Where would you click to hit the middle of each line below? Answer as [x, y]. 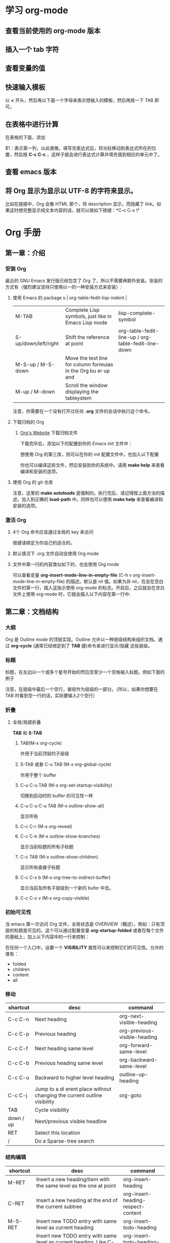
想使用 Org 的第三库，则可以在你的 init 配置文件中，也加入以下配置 [90, 454]
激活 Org [16, 520]
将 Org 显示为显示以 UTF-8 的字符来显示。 [71, 191]
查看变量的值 [25, 68]
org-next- [132, 1016]
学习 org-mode [37, 10]
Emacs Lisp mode [86, 323]
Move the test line [86, 358]
